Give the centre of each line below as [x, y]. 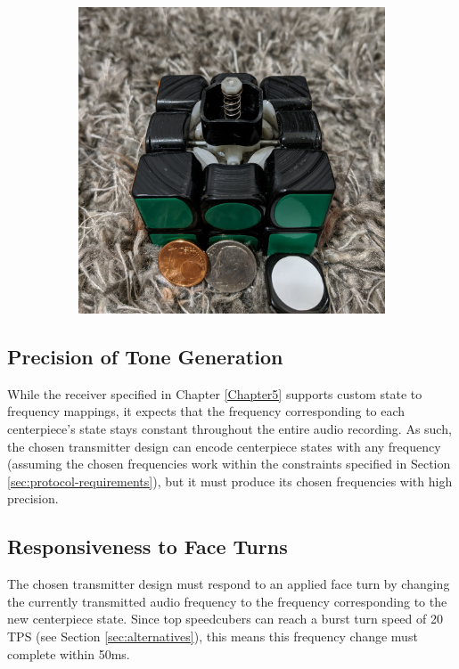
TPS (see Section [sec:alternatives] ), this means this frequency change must [213, 636]
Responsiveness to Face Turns [148, 547]
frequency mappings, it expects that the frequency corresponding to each [206, 411]
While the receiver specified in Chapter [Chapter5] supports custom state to [215, 393]
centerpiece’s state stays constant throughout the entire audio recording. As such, [229, 428]
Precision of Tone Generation [145, 356]
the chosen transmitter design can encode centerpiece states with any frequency [224, 446]
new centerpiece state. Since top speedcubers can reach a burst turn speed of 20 [225, 619]
